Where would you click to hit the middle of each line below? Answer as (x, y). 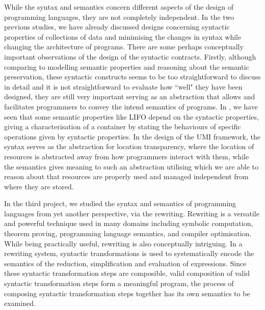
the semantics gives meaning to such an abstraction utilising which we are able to (131, 166)
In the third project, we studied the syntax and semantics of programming (120, 203)
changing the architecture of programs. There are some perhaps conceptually (124, 47)
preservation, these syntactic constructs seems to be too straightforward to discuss (132, 77)
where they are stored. (39, 186)
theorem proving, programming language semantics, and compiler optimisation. (128, 233)
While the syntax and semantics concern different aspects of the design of (119, 7)
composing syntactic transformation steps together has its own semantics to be (127, 293)
